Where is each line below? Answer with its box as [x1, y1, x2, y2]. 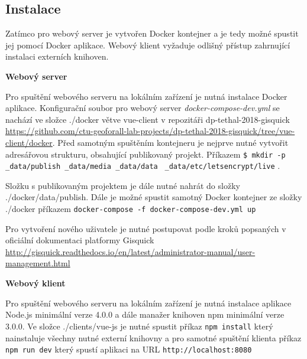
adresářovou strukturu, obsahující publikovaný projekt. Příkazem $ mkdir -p [5, 148, 286, 160]
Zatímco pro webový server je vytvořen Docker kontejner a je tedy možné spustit [5, 27, 299, 40]
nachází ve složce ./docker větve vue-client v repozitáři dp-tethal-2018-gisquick [5, 113, 290, 125]
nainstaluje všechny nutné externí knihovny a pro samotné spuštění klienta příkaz [5, 331, 302, 344]
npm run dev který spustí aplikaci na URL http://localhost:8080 [5, 343, 252, 355]
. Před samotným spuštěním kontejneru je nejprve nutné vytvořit [52, 136, 289, 148]
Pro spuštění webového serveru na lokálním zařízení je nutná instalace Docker [5, 90, 287, 102]
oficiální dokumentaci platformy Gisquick [5, 234, 154, 246]
